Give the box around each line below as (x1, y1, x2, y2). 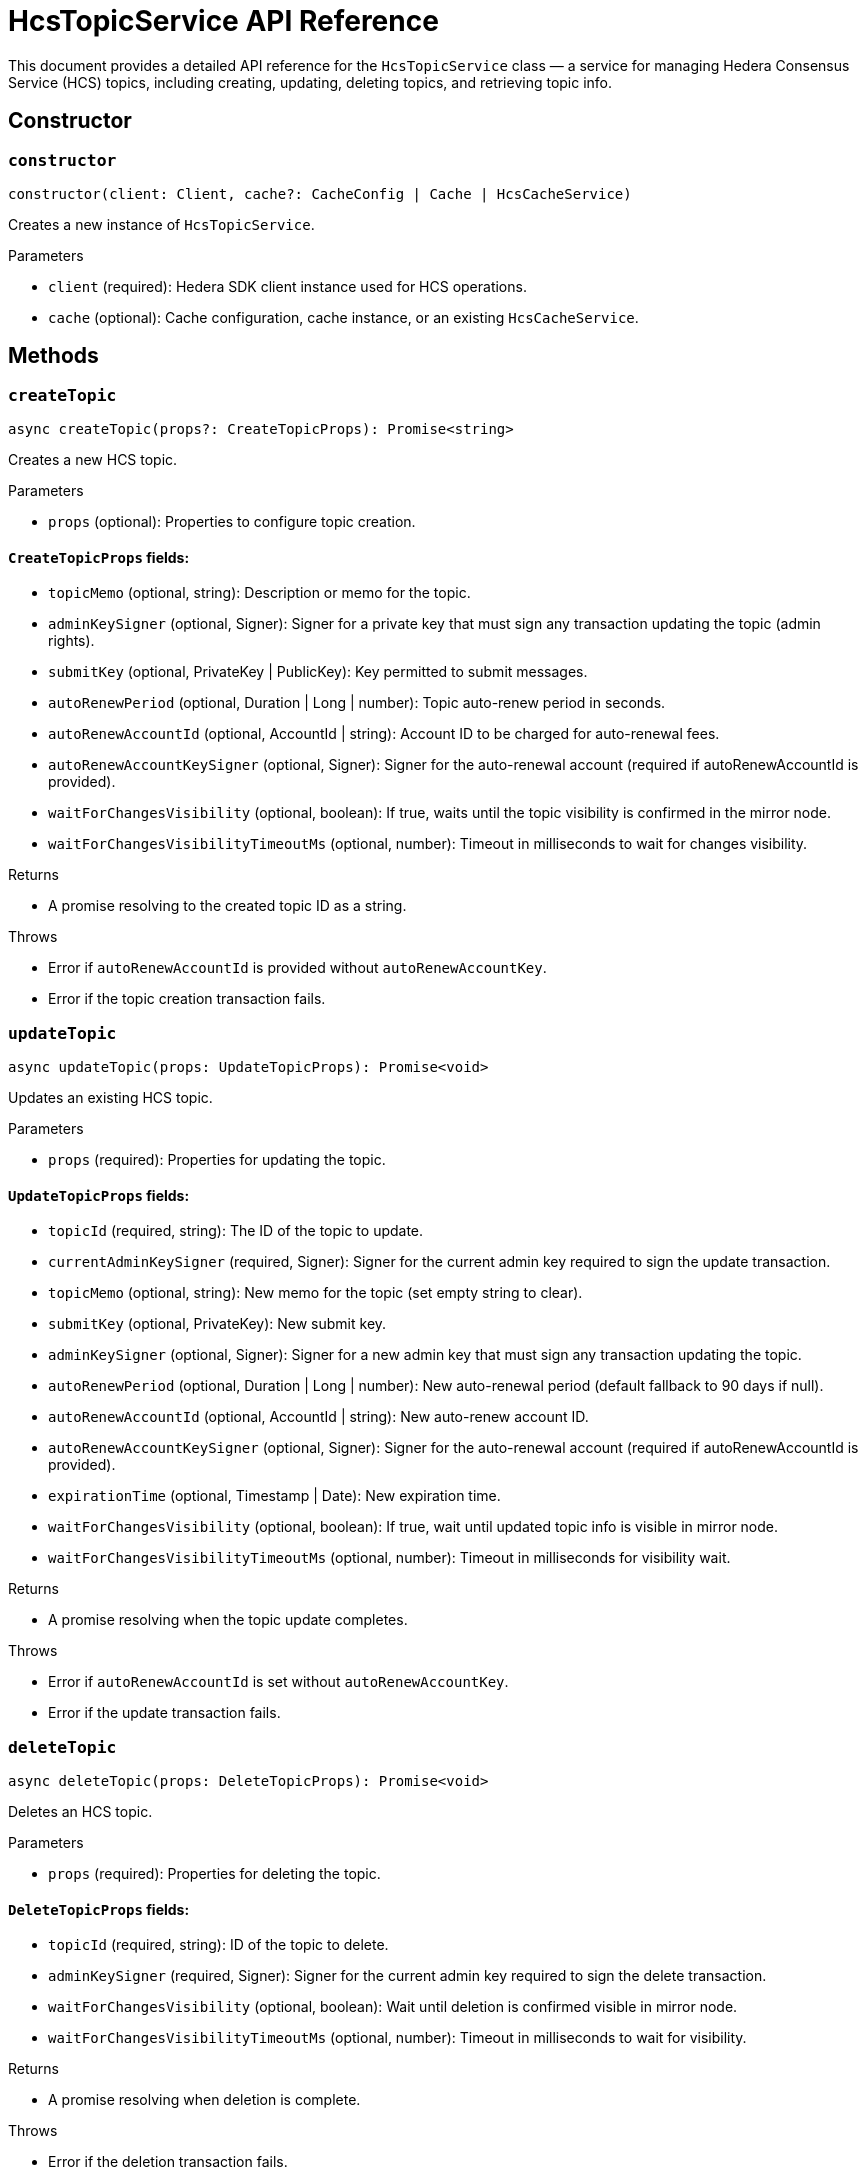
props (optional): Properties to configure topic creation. (48, 513, 416, 531)
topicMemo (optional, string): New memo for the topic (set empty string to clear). (48, 1284, 583, 1302)
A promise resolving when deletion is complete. (48, 2091, 361, 2109)
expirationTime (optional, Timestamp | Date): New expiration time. (48, 1487, 501, 1505)
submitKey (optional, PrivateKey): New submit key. (48, 1315, 387, 1333)
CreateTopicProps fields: (8, 548, 190, 566)
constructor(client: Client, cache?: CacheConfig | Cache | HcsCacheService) (8, 185, 632, 202)
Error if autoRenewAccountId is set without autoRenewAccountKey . (48, 1673, 509, 1691)
